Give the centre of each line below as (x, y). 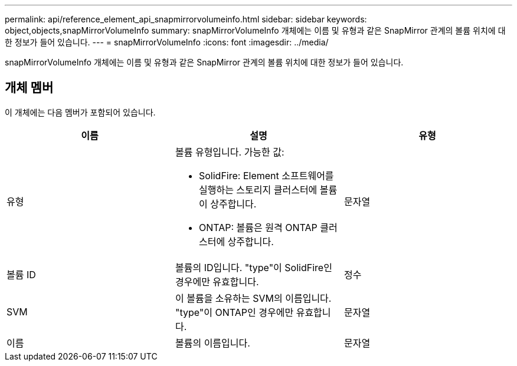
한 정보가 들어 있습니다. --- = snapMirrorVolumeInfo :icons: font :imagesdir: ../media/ (167, 42)
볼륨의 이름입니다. (212, 343)
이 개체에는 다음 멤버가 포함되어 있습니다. (80, 112)
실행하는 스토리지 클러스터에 (258, 189)
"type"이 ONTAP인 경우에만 (234, 312)
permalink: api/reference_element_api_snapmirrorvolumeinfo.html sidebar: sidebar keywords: (186, 19)
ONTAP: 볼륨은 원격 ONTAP (258, 227)
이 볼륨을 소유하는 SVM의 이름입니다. (253, 298)
